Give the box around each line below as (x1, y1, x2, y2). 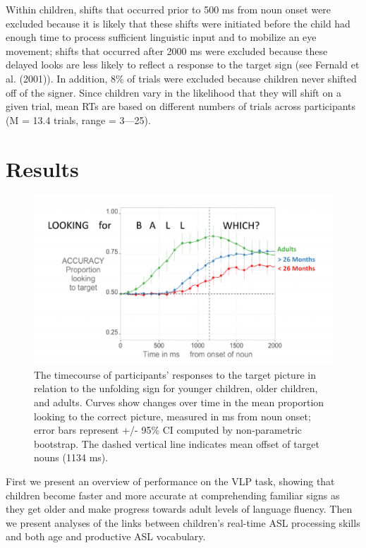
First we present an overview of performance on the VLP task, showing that (6, 474, 335, 488)
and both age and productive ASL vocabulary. (6, 529, 206, 544)
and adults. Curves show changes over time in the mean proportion (34, 395, 324, 410)
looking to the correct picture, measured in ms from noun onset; (34, 408, 311, 423)
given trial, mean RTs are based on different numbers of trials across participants (6, 99, 356, 114)
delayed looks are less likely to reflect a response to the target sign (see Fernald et (6, 57, 360, 72)
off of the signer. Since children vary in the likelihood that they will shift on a (6, 85, 341, 99)
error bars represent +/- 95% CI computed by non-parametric (34, 422, 303, 437)
